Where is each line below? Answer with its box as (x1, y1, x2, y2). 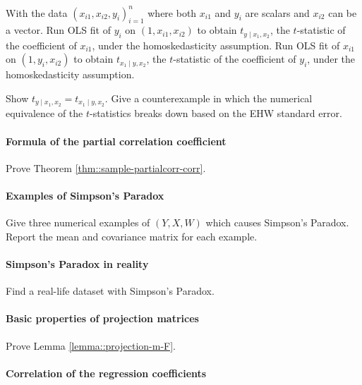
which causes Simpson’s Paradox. (205, 215, 349, 230)
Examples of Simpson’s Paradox (6, 188, 164, 202)
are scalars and (245, 5, 310, 20)
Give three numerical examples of (6, 215, 150, 230)
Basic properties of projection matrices (6, 311, 199, 326)
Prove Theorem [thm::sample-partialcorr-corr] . (6, 160, 206, 175)
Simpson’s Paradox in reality (6, 256, 149, 271)
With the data (6, 5, 68, 20)
